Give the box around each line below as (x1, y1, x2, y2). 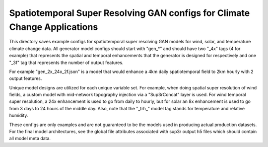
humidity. (9, 112, 28, 119)
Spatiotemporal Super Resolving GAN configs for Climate (9, 7, 250, 18)
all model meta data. (9, 136, 51, 142)
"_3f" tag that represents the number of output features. (9, 60, 124, 66)
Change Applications (9, 21, 98, 32)
